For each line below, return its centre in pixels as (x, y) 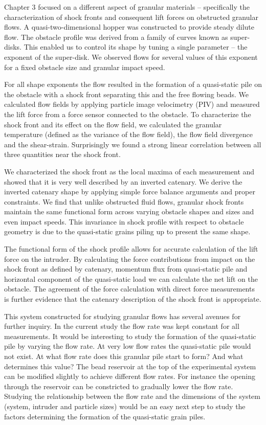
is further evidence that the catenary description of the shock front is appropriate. (133, 299)
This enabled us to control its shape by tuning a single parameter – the (136, 47)
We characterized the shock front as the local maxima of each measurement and (129, 171)
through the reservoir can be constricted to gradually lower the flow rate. (119, 386)
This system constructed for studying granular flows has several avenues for (123, 316)
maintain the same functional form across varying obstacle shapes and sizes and (129, 211)
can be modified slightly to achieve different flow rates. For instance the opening (130, 376)
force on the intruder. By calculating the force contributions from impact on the (130, 259)
